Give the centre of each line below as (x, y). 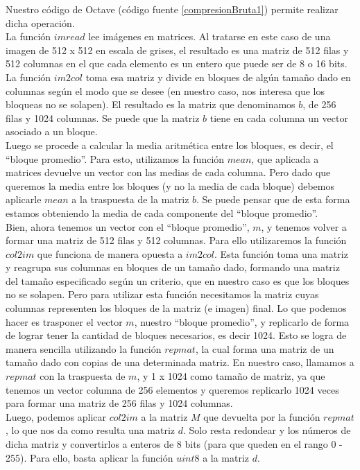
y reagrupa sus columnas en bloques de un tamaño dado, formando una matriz (173, 267)
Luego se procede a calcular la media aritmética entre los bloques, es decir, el (170, 145)
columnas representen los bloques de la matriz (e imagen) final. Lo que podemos (176, 308)
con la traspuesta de (83, 376)
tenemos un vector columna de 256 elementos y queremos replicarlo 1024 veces (172, 389)
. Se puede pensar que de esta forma (273, 199)
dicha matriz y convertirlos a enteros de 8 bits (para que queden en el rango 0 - (174, 444)
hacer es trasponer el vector (64, 321)
